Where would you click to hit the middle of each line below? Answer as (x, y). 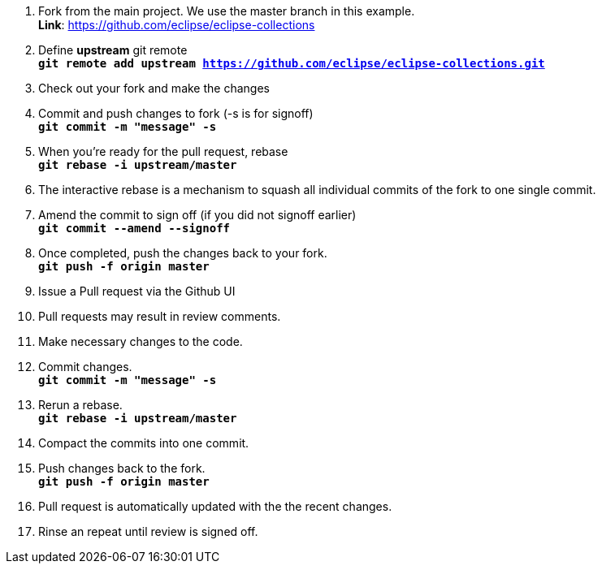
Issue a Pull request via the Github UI (137, 291)
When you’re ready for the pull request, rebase (163, 151)
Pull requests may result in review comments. (160, 316)
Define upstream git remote (113, 50)
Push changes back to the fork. (122, 468)
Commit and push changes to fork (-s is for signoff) (176, 113)
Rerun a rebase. (80, 405)
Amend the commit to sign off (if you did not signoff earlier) (197, 215)
